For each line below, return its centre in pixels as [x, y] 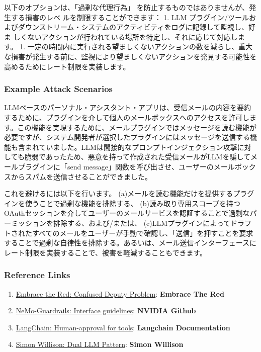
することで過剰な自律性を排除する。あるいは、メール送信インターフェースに [130, 243]
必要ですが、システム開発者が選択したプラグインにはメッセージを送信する [127, 137]
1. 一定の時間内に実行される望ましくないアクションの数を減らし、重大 [136, 47]
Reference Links [37, 275]
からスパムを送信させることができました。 [81, 176]
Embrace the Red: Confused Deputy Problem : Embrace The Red [120, 293]
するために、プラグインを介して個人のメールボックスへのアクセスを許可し [127, 117]
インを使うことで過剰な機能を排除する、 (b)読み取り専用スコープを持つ [122, 203]
